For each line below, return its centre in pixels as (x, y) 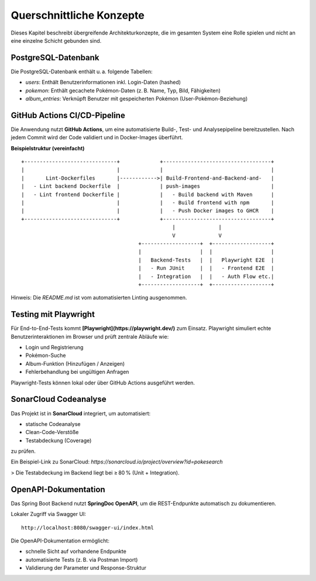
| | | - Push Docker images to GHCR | (148, 211)
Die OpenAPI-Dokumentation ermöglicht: (60, 541)
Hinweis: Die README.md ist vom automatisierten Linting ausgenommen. (99, 298)
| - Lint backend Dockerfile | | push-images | (148, 186)
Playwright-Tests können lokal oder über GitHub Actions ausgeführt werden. (103, 383)
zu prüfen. (23, 451)
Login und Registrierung (54, 348)
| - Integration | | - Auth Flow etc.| (206, 276)
